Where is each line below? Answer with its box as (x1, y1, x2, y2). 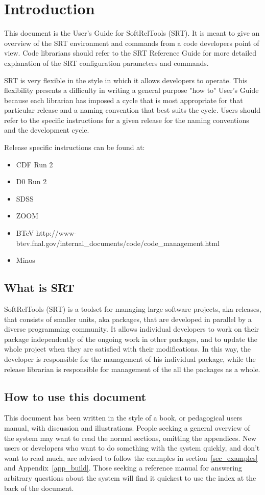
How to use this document (4, 388, 147, 404)
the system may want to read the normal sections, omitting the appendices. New (4, 432, 256, 443)
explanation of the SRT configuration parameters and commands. (4, 57, 209, 68)
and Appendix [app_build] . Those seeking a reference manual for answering (4, 462, 242, 473)
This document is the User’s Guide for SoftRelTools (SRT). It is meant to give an (4, 28, 260, 38)
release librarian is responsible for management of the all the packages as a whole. (4, 363, 260, 374)
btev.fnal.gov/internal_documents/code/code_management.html (16, 237, 220, 248)
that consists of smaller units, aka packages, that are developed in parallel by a (4, 313, 252, 324)
